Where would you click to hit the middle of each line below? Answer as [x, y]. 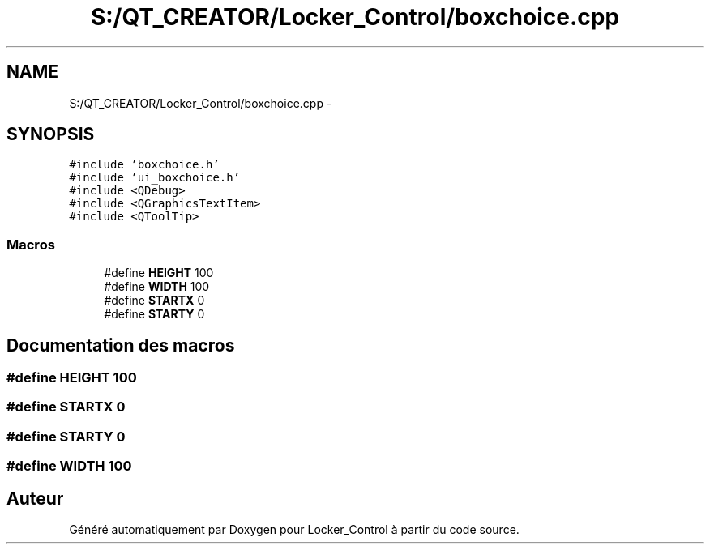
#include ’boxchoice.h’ [144, 165]
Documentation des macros [121, 345]
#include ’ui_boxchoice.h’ [155, 178]
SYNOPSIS [51, 134]
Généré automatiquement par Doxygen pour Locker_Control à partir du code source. [294, 529]
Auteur [35, 498]
